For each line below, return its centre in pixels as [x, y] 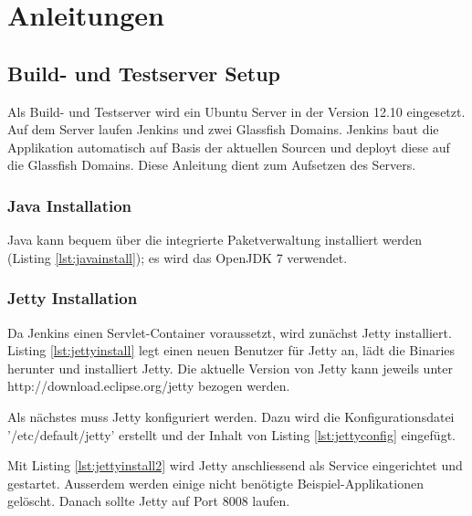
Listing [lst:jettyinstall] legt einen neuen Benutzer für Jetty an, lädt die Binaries [231, 350]
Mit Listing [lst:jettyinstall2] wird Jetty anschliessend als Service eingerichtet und [235, 465]
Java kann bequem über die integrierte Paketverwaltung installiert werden [215, 240]
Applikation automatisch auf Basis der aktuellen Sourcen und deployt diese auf [229, 147]
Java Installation [70, 205]
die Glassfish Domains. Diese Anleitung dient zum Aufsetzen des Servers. [212, 165]
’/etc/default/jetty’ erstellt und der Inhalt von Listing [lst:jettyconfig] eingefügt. [231, 434]
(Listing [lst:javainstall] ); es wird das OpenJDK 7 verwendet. [178, 257]
